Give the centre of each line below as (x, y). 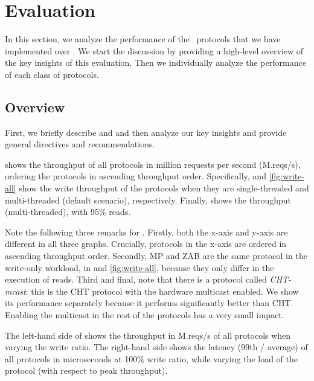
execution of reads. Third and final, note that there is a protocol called (136, 279)
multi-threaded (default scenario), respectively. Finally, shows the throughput (148, 200)
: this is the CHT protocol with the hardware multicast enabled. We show (162, 291)
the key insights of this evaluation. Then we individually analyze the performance (155, 62)
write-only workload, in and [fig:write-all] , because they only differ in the (139, 267)
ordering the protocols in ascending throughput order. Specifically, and (136, 176)
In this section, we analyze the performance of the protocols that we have (143, 39)
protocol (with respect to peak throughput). (86, 370)
